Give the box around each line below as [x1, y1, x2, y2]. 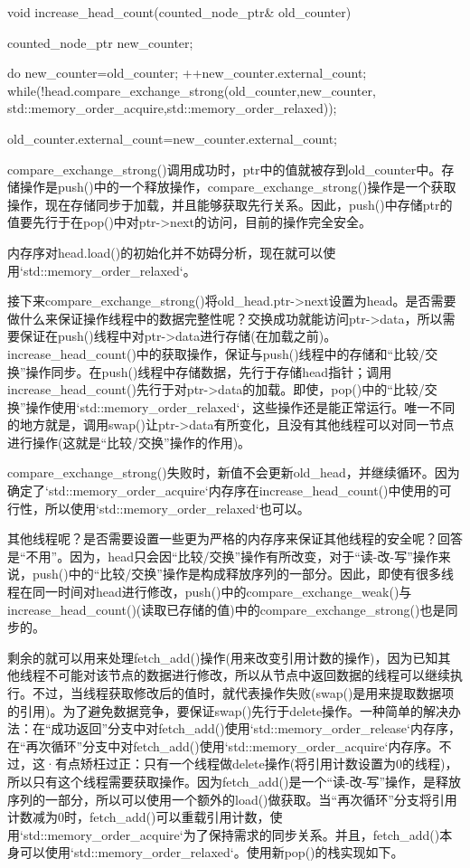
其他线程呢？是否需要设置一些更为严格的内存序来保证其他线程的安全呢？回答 [7, 529, 463, 548]
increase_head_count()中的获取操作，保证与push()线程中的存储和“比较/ [7, 344, 426, 363]
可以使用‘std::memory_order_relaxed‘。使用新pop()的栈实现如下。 [19, 843, 404, 862]
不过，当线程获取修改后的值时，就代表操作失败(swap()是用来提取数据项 [32, 684, 455, 702]
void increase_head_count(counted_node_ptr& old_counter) [7, 3, 352, 21]
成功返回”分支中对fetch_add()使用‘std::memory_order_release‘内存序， [51, 719, 461, 738]
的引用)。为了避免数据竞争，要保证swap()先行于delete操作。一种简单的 [7, 701, 424, 720]
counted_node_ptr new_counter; [7, 33, 193, 52]
